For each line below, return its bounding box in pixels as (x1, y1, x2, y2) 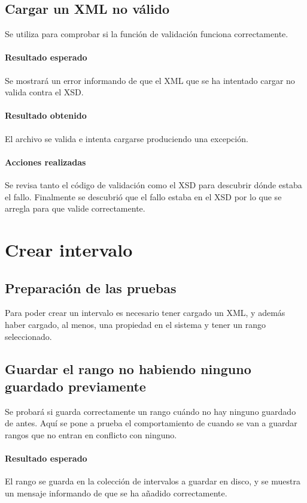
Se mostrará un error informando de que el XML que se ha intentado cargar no (5, 74, 295, 86)
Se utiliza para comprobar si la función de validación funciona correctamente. (5, 28, 288, 40)
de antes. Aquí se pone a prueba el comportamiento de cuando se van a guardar (5, 417, 297, 429)
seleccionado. (5, 330, 52, 342)
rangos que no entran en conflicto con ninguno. (5, 428, 177, 441)
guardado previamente (5, 377, 146, 395)
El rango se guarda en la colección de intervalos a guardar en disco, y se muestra (5, 475, 300, 487)
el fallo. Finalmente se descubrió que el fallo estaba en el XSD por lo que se (5, 190, 282, 203)
